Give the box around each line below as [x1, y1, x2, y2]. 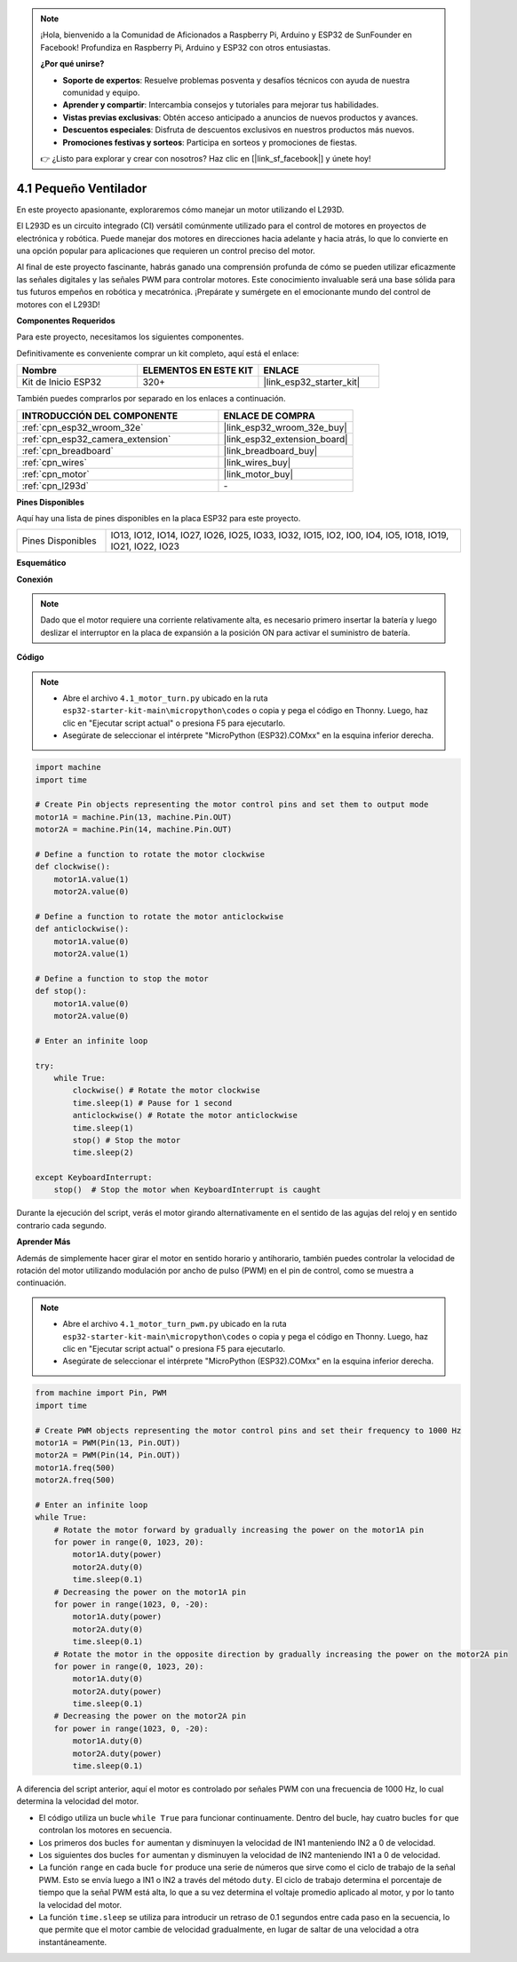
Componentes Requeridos [16, 315, 115, 326]
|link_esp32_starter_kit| [263, 376, 361, 388]
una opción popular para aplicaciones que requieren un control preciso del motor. [16, 245, 315, 256]
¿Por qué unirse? [40, 59, 105, 69]
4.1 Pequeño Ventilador [16, 180, 147, 195]
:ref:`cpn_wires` [21, 456, 88, 468]
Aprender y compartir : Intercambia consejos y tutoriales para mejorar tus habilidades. [62, 99, 379, 110]
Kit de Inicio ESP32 [21, 376, 102, 388]
